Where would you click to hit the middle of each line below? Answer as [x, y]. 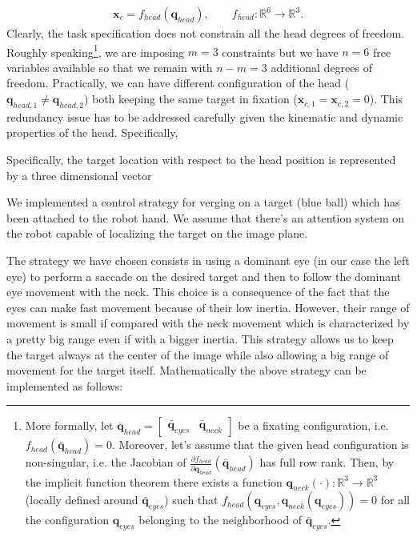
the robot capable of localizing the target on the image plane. [157, 233]
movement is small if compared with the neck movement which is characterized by [208, 323]
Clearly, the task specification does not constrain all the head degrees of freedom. [206, 33]
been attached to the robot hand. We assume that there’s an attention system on [206, 217]
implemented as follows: [65, 385]
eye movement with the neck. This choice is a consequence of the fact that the [198, 292]
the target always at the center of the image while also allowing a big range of [198, 354]
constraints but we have [280, 52]
